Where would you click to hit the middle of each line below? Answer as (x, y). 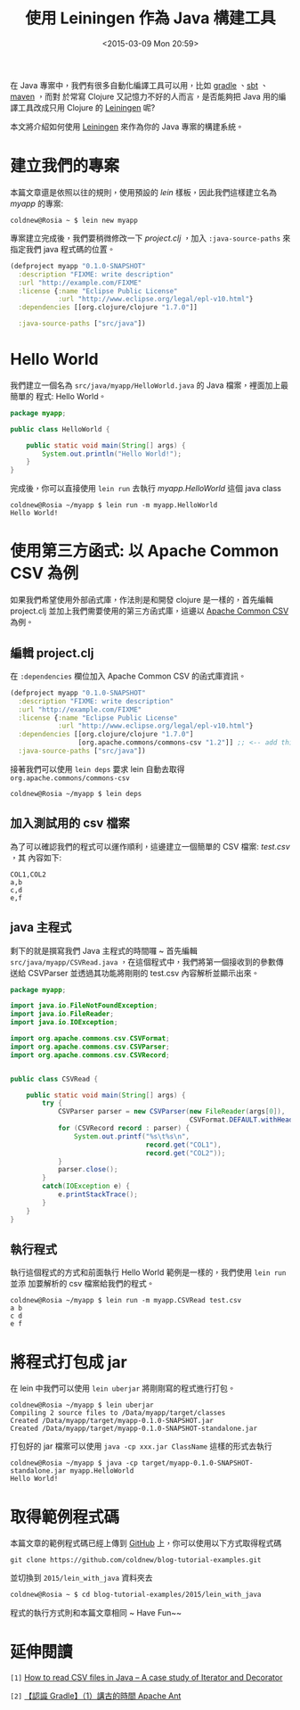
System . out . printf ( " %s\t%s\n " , (132, 1136)
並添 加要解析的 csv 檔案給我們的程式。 (82, 1284)
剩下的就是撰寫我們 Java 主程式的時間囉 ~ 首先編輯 (104, 950)
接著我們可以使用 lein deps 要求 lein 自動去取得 (97, 769)
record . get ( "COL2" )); (186, 1153)
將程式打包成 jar (69, 1362)
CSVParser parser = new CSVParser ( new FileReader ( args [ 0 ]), (171, 1112)
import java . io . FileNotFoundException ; (84, 1006)
